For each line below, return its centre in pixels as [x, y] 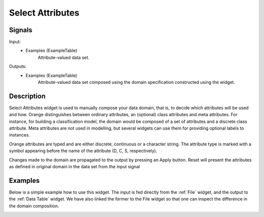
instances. [20, 135]
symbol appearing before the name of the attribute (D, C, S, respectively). [83, 151]
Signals [21, 30]
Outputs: [18, 66]
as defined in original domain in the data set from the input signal [75, 167]
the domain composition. [34, 206]
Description [27, 96]
